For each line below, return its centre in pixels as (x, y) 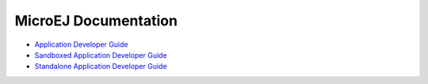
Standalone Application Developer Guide (101, 67)
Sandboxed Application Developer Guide (101, 55)
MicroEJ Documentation (96, 21)
